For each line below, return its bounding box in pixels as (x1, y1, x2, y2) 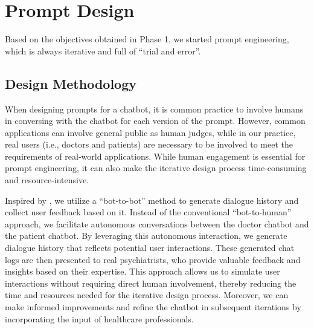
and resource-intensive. (5, 174, 89, 186)
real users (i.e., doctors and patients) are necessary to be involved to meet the (5, 138, 293, 151)
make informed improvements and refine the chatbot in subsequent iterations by (5, 301, 301, 313)
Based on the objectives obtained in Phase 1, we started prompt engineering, (5, 33, 289, 45)
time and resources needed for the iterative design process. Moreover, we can (5, 288, 289, 301)
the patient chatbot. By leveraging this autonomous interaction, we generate (5, 229, 287, 242)
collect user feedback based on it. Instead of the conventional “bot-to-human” (5, 206, 292, 218)
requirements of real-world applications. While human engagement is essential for (5, 149, 306, 162)
